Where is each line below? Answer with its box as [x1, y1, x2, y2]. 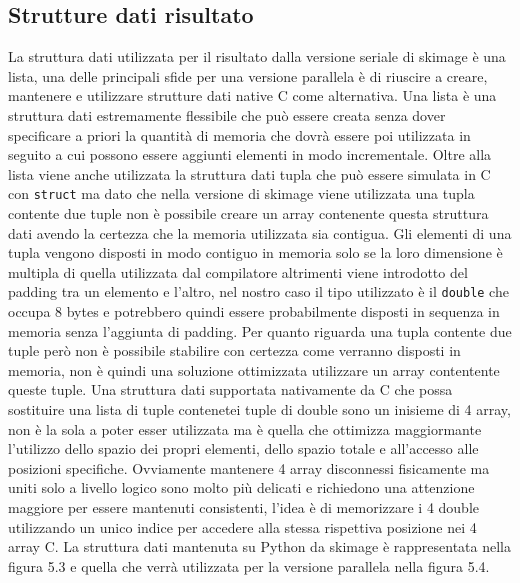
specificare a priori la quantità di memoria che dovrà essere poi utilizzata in [8, 124, 471, 145]
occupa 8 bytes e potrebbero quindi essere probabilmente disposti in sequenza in [8, 301, 500, 322]
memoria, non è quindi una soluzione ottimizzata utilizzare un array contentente [8, 359, 500, 380]
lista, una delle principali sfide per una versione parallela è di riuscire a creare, [8, 65, 488, 86]
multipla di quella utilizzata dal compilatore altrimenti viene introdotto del [8, 261, 468, 282]
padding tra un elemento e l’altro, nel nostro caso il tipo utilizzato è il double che [8, 281, 509, 302]
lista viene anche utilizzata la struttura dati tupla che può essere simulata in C [8, 163, 491, 184]
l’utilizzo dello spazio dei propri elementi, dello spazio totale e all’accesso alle [8, 438, 479, 459]
